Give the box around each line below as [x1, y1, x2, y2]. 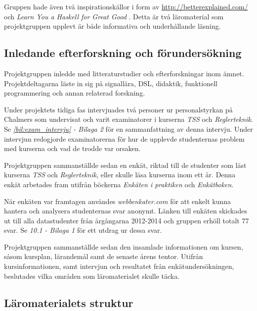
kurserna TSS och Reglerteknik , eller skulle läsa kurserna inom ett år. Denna [4, 169, 236, 180]
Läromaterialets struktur [4, 295, 133, 310]
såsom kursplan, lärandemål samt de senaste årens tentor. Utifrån [4, 251, 203, 261]
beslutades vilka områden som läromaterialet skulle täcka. [4, 270, 180, 281]
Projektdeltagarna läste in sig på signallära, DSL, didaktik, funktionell [4, 78, 217, 88]
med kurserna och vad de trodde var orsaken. [4, 143, 141, 154]
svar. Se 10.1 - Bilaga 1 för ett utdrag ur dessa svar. [4, 225, 162, 235]
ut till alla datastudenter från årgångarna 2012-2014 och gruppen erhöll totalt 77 [4, 215, 249, 225]
